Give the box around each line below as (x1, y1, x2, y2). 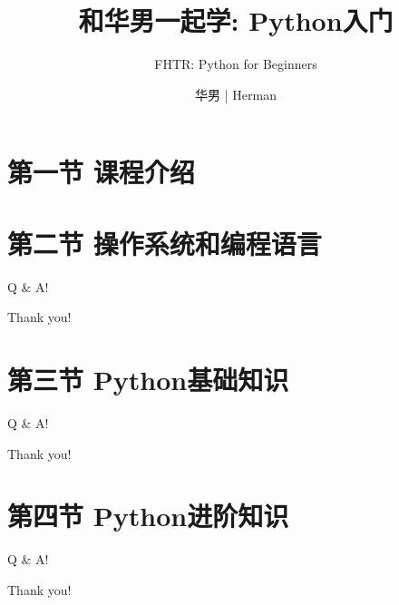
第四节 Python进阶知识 (7, 497, 289, 534)
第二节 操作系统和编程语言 (7, 224, 322, 261)
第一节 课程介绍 (7, 153, 195, 190)
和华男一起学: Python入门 (78, 2, 394, 39)
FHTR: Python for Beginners (154, 54, 317, 73)
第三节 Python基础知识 (7, 361, 289, 397)
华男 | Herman (195, 84, 277, 103)
